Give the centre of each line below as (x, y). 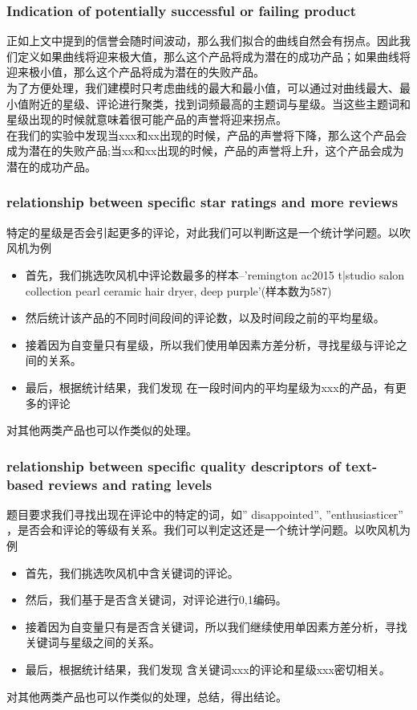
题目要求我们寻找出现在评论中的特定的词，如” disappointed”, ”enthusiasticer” (205, 514)
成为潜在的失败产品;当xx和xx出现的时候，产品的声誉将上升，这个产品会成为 (205, 151)
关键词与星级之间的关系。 (93, 642)
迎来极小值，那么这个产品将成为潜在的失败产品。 (136, 72)
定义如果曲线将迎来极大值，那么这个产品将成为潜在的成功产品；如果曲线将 (214, 56)
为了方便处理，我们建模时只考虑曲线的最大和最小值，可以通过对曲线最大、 (203, 88)
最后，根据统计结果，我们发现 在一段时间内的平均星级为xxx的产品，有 (210, 387)
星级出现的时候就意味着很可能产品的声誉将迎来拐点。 (147, 119)
